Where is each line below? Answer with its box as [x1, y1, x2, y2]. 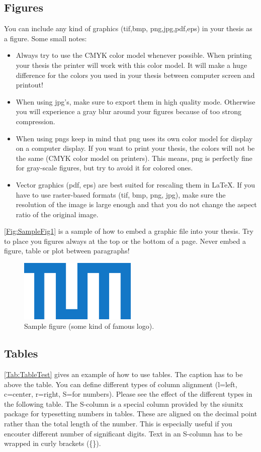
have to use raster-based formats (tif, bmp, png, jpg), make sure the [16, 189, 226, 200]
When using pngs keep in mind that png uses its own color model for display [16, 133, 253, 143]
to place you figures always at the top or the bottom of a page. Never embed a [4, 235, 246, 246]
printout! [16, 79, 43, 90]
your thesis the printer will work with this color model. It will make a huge [16, 59, 247, 70]
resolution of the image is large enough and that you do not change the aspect [16, 199, 257, 210]
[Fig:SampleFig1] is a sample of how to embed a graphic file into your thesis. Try [4, 226, 253, 236]
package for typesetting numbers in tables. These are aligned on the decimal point [4, 408, 257, 419]
